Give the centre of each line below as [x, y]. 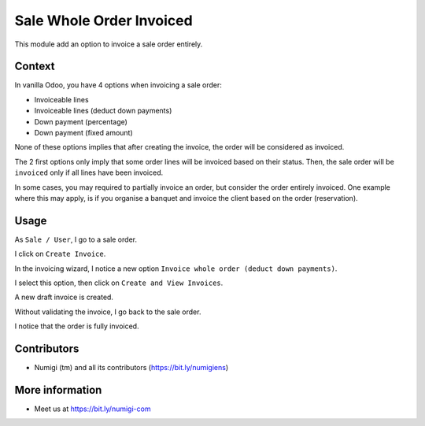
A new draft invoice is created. [64, 297]
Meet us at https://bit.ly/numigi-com [92, 409]
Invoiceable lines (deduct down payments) [103, 111]
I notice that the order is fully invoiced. [77, 326]
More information [58, 390]
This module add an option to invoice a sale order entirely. [109, 44]
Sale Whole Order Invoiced [103, 20]
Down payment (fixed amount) [83, 133]
